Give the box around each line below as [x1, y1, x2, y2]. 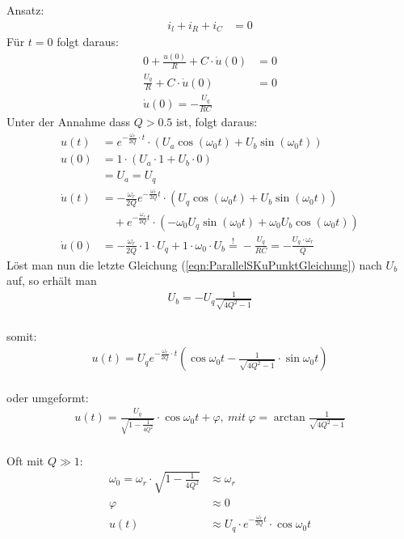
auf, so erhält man [6, 272, 97, 289]
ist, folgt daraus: [176, 113, 258, 129]
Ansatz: [6, 2, 44, 18]
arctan [273, 412, 305, 424]
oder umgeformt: [6, 388, 89, 405]
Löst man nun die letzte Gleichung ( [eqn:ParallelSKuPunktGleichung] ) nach [6, 256, 382, 273]
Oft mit [6, 452, 44, 469]
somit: [6, 327, 37, 344]
